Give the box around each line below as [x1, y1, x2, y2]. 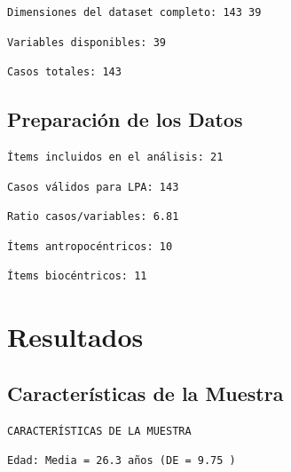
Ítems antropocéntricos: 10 [7, 240, 173, 253]
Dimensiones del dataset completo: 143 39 [7, 6, 262, 19]
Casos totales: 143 [7, 66, 122, 79]
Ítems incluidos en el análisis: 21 [7, 150, 224, 163]
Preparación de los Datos [7, 106, 243, 133]
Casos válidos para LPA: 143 [7, 180, 179, 193]
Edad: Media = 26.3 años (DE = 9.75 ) [7, 454, 236, 468]
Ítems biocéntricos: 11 [7, 270, 147, 283]
